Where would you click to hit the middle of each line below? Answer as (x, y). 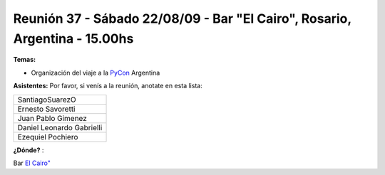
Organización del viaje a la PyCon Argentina (96, 73)
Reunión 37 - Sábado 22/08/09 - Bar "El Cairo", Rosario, (183, 18)
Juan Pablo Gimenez (52, 118)
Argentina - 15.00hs (73, 38)
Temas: (25, 60)
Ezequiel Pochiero (48, 137)
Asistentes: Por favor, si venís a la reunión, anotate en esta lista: (108, 86)
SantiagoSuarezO (47, 100)
